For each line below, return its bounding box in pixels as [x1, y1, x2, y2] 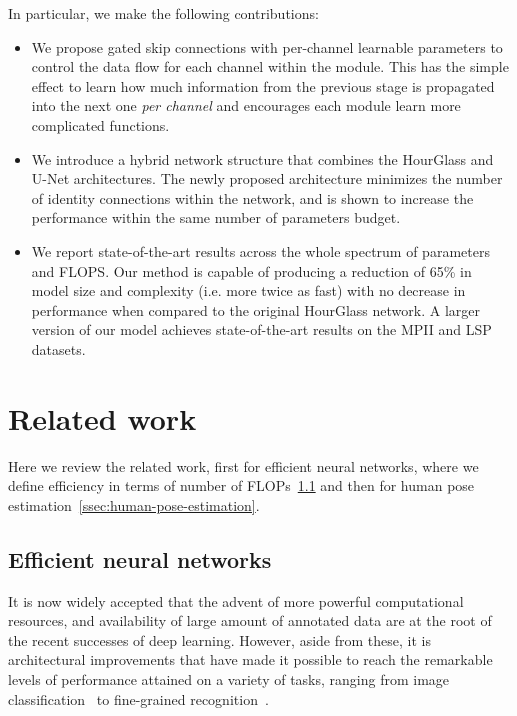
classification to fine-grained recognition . [8, 688, 269, 709]
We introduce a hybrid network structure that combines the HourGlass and [31, 148, 494, 169]
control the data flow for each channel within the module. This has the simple [31, 56, 509, 77]
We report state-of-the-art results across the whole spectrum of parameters [31, 240, 490, 261]
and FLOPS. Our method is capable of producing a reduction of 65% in [31, 260, 472, 281]
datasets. [31, 338, 86, 359]
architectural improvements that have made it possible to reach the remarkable [8, 649, 493, 670]
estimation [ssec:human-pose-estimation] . [8, 494, 260, 515]
